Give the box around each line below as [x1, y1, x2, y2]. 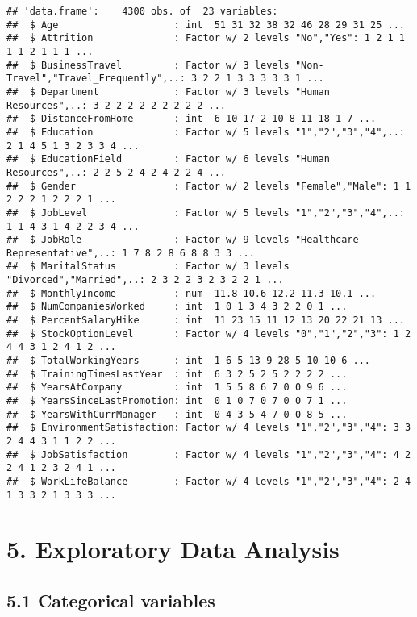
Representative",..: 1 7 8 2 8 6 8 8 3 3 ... [6, 247, 255, 259]
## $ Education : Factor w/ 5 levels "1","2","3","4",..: [6, 126, 405, 138]
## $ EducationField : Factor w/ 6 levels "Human [6, 153, 330, 165]
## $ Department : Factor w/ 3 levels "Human [6, 85, 330, 98]
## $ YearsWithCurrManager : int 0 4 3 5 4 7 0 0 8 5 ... [6, 408, 348, 420]
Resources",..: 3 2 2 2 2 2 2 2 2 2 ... [6, 99, 227, 111]
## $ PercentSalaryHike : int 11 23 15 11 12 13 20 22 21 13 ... [6, 315, 405, 327]
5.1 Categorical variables [6, 588, 215, 613]
